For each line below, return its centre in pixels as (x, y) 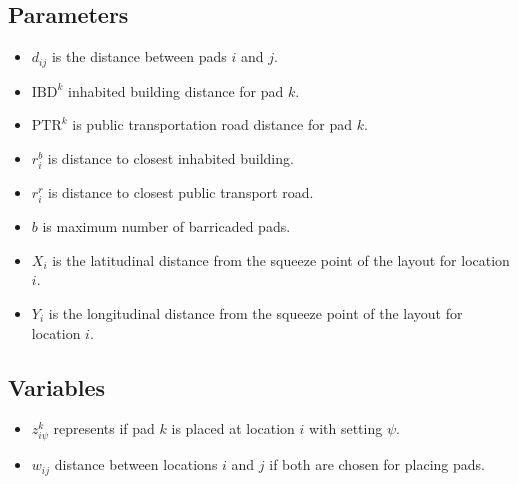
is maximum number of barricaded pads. (166, 226)
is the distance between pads (139, 56)
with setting (346, 428)
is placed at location (233, 428)
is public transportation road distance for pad (212, 124)
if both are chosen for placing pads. (377, 464)
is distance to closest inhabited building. (170, 157)
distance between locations (136, 464)
